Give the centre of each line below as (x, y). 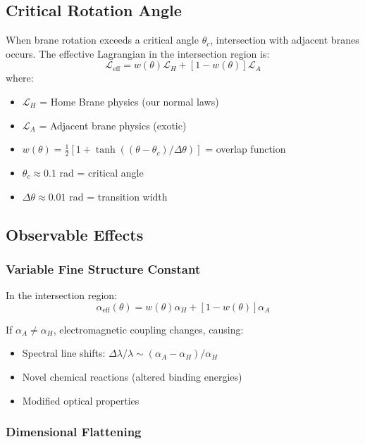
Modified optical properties (81, 400)
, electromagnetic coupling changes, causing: (148, 329)
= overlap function (246, 149)
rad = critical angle (101, 172)
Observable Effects (75, 234)
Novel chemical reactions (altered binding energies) (132, 376)
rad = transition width (118, 196)
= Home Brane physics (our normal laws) (129, 101)
